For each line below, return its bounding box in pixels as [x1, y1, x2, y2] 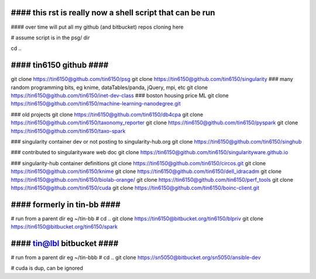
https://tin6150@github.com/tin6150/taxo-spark [11, 127, 126, 134]
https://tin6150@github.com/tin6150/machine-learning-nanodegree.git [11, 100, 181, 107]
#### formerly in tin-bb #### [11, 199, 121, 209]
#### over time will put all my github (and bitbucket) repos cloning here [11, 23, 184, 30]
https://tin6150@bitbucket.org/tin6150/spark [11, 223, 118, 230]
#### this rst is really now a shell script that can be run [11, 8, 215, 18]
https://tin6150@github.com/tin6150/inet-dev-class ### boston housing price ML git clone [11, 91, 229, 99]
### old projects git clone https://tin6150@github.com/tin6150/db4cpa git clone [11, 111, 204, 118]
